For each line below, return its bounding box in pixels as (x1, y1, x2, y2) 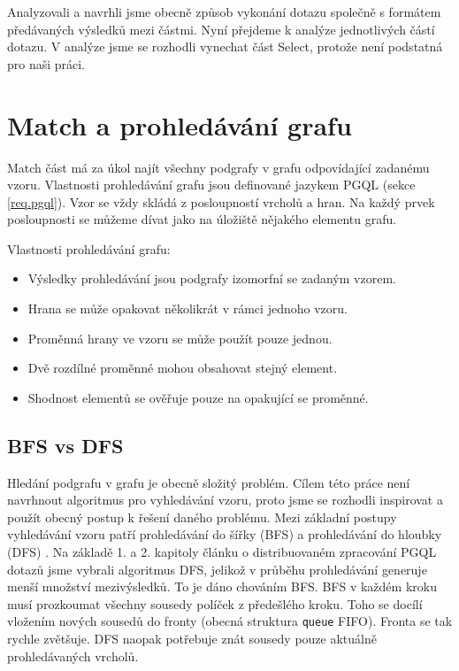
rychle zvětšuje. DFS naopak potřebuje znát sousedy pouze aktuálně (7, 629, 377, 648)
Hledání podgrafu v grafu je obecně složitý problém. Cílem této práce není (7, 473, 410, 491)
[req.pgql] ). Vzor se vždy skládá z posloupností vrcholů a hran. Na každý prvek (7, 192, 435, 211)
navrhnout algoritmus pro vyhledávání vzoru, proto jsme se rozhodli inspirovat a (7, 490, 443, 509)
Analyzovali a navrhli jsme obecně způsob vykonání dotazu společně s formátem (7, 3, 441, 20)
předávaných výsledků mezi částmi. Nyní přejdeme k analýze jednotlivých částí (7, 19, 435, 38)
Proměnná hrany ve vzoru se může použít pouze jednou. (27, 328, 333, 347)
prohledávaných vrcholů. (7, 646, 139, 665)
